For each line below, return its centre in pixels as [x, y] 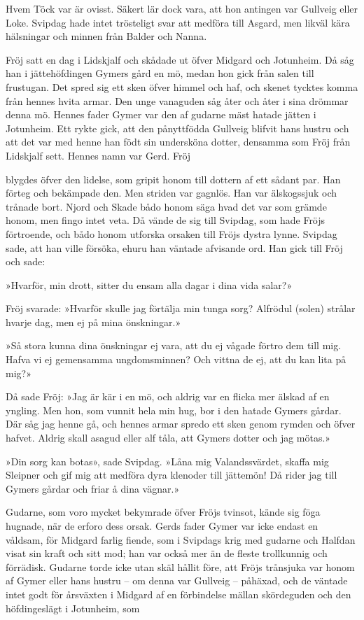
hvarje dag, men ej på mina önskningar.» [93, 322]
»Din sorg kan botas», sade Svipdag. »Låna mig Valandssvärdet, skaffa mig [167, 461]
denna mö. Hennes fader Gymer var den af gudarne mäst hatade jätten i [161, 114]
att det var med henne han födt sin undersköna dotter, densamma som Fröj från [178, 142]
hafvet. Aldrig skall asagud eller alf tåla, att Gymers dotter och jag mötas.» [168, 438]
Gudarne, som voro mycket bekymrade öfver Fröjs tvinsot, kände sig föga [163, 512]
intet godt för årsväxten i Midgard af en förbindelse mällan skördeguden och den [178, 594]
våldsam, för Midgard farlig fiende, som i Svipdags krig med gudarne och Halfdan [181, 539]
